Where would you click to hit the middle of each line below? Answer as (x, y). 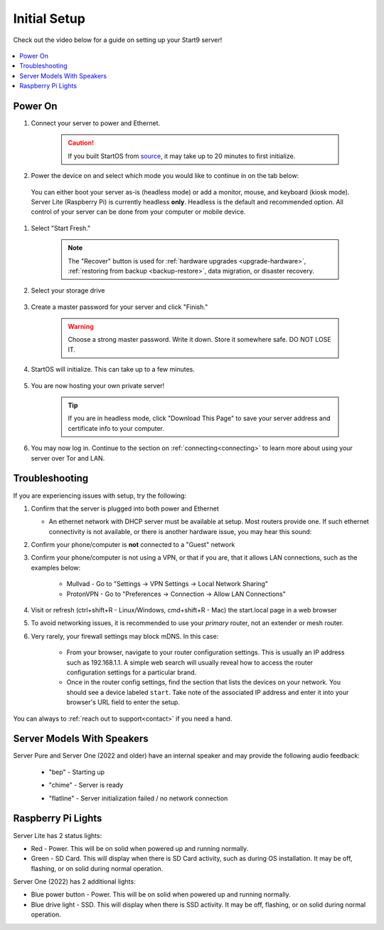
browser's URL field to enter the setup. (123, 702)
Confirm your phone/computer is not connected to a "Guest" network (133, 545)
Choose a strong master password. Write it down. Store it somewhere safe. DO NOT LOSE (199, 340)
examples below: (56, 568)
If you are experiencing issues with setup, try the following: (100, 496)
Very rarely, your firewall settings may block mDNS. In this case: (125, 636)
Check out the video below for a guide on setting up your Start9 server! (118, 40)
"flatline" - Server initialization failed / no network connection (138, 798)
